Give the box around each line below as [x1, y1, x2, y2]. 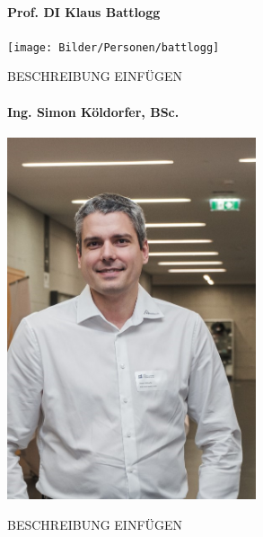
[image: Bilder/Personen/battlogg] [7, 40, 220, 54]
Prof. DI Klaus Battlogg [7, 2, 161, 21]
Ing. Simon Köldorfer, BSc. [7, 102, 180, 121]
